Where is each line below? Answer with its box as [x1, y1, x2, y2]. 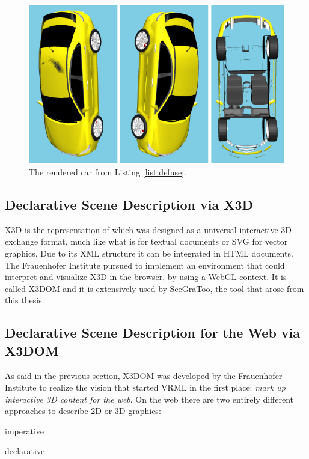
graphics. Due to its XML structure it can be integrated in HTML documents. [5, 246, 293, 259]
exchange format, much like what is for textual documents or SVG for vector [5, 235, 288, 248]
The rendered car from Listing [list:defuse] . [29, 165, 186, 178]
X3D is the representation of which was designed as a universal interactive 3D [5, 223, 292, 236]
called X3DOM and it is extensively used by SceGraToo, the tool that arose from [5, 282, 304, 294]
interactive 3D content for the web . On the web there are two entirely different [5, 392, 293, 405]
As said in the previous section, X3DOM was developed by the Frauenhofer [5, 369, 283, 381]
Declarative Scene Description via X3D [5, 195, 254, 213]
